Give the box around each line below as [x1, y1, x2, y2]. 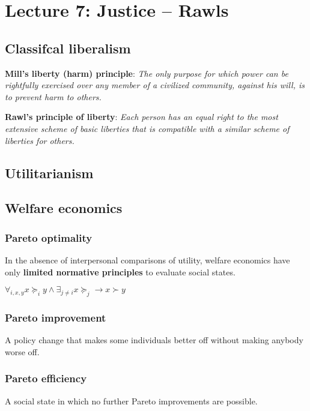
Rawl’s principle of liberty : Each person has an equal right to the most [5, 110, 278, 123]
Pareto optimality [5, 230, 93, 245]
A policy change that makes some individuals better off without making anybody [5, 334, 303, 346]
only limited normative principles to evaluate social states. [5, 265, 236, 278]
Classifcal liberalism [5, 38, 131, 57]
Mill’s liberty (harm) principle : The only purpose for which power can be [5, 67, 288, 79]
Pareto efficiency [5, 371, 87, 386]
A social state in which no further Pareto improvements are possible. [5, 394, 258, 407]
